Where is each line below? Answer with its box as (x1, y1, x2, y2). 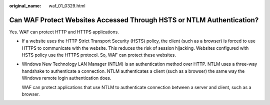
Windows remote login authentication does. (21, 75, 111, 81)
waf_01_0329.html (48, 3, 86, 8)
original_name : (9, 3, 41, 8)
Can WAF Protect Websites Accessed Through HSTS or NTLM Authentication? (9, 15, 259, 24)
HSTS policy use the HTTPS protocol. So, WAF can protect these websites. (21, 52, 176, 58)
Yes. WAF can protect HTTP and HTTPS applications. (9, 29, 119, 35)
